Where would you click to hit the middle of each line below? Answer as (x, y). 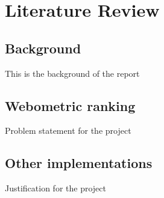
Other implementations (79, 163)
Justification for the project (55, 188)
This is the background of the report (72, 73)
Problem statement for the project (68, 130)
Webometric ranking (70, 105)
